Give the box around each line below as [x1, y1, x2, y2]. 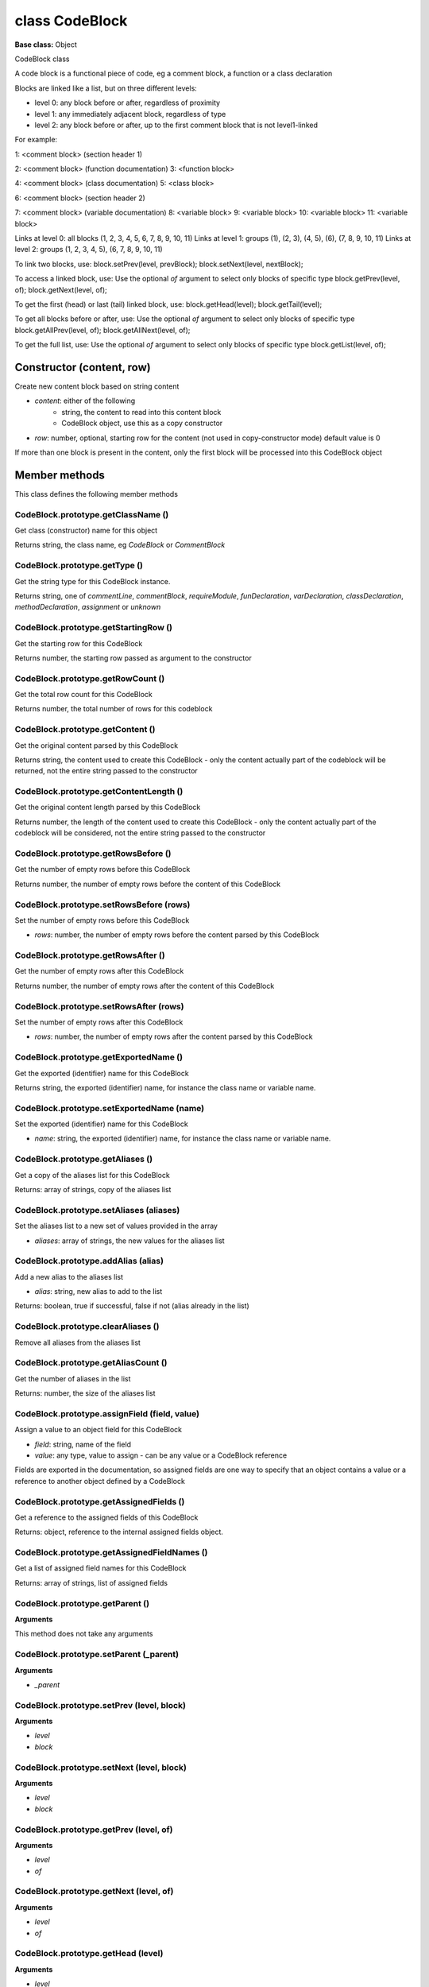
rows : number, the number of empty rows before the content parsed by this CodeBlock [34, 930, 319, 939]
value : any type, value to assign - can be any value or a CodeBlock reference [34, 1451, 288, 1460]
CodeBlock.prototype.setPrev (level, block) [14, 1699, 187, 1710]
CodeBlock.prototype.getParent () [14, 1598, 150, 1609]
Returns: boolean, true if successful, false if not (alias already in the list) [14, 1301, 249, 1311]
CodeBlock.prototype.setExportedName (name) [14, 1102, 205, 1114]
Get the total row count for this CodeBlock [14, 690, 153, 699]
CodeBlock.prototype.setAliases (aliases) [14, 1204, 180, 1215]
